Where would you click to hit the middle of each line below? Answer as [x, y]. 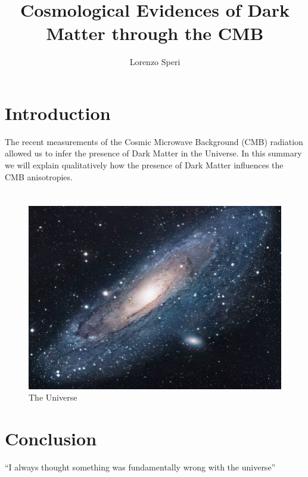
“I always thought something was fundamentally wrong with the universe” [140, 467]
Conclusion [51, 438]
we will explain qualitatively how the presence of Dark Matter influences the [144, 165]
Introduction [58, 113]
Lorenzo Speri [155, 62]
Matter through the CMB [155, 33]
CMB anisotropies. [39, 176]
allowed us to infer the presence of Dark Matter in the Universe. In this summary [153, 153]
